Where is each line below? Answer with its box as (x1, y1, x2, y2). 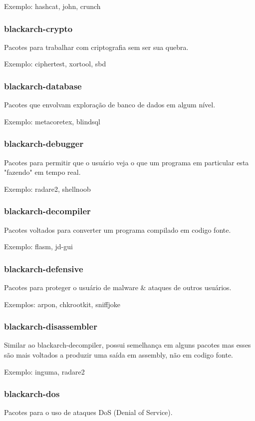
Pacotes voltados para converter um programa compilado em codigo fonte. (4, 224, 231, 235)
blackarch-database (4, 79, 82, 92)
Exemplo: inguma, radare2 (4, 366, 85, 377)
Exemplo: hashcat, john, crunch (4, 1, 101, 11)
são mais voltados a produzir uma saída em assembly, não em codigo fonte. (4, 350, 234, 360)
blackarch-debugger (4, 137, 84, 150)
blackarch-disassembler (4, 320, 97, 333)
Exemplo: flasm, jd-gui (4, 241, 73, 252)
